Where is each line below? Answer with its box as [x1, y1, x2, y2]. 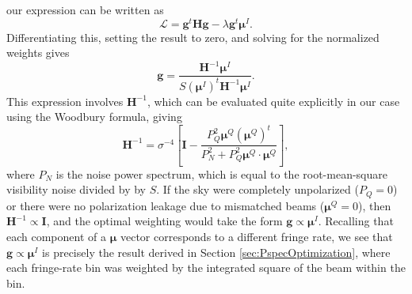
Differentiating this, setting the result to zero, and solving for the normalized [6, 28, 380, 45]
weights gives [6, 44, 70, 61]
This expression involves [6, 92, 124, 109]
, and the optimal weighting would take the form [46, 213, 283, 229]
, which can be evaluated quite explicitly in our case [147, 92, 400, 109]
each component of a [6, 228, 106, 245]
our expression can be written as [6, 2, 164, 17]
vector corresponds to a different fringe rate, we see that [120, 228, 393, 245]
